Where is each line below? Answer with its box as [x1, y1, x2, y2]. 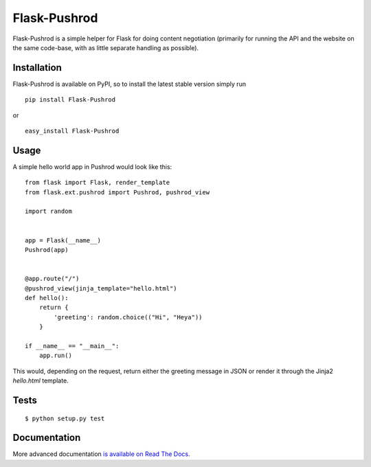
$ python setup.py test [25, 414, 105, 422]
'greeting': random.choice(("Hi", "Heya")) [54, 313, 203, 321]
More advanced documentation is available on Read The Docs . [12, 450, 190, 458]
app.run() [38, 352, 72, 360]
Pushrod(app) [25, 246, 69, 254]
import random [25, 207, 72, 216]
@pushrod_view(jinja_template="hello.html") [25, 284, 178, 292]
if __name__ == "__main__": [25, 342, 120, 350]
